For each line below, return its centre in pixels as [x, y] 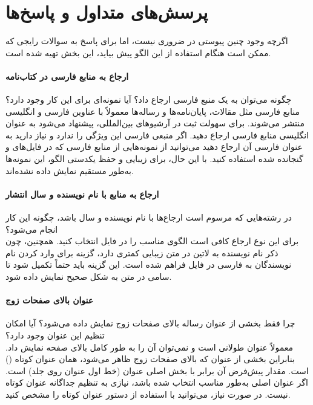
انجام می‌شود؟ [32, 229]
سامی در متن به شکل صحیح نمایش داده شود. [89, 277]
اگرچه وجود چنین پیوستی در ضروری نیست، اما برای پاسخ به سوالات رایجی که [147, 41]
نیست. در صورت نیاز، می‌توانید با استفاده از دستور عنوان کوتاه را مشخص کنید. [148, 394]
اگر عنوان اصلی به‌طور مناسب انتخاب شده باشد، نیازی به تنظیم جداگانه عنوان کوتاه [157, 382]
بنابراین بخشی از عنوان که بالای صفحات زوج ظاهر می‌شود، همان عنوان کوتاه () [150, 359]
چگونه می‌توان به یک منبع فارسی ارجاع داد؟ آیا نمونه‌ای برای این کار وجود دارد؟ [149, 99]
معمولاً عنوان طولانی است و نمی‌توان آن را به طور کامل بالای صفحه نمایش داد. [150, 347]
